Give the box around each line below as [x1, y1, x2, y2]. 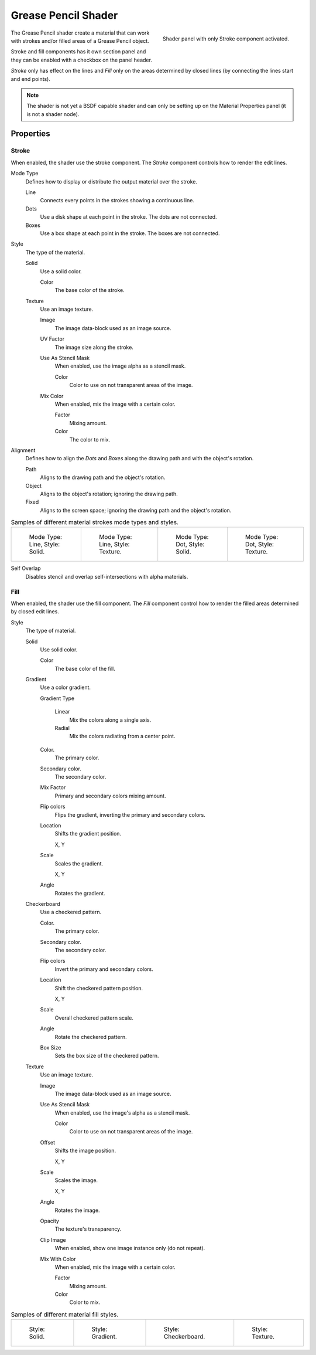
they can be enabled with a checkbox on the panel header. [11, 56, 152, 63]
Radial [54, 725, 70, 732]
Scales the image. [54, 1177, 98, 1184]
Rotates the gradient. [54, 889, 105, 896]
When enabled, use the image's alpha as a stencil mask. [54, 1109, 190, 1116]
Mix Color [40, 392, 64, 399]
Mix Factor [40, 784, 66, 791]
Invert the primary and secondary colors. [54, 965, 153, 973]
